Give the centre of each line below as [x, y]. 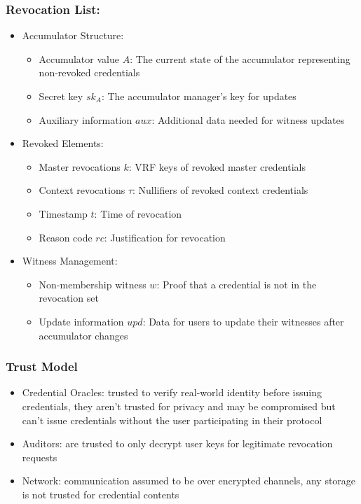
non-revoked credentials [89, 72]
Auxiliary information [86, 119]
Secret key [61, 96]
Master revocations [80, 166]
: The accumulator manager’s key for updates [199, 96]
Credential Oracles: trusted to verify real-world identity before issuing [172, 392]
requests [40, 457]
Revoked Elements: [63, 143]
